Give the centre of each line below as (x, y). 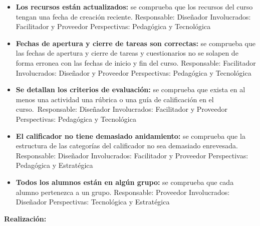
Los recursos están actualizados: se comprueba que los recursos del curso (134, 7)
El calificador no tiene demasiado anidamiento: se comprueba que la (131, 136)
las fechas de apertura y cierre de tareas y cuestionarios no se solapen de (127, 53)
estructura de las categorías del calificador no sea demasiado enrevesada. (127, 146)
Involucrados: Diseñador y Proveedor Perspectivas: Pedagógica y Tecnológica (134, 72)
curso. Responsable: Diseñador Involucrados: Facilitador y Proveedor (122, 109)
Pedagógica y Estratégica (54, 165)
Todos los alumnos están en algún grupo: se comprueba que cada (125, 182)
